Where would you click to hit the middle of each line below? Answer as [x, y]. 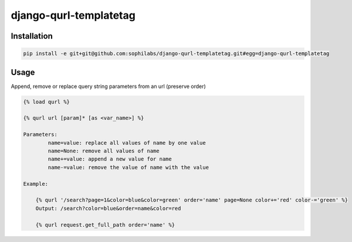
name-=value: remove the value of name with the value [128, 167]
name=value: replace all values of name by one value [127, 143]
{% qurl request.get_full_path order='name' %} [105, 225]
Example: [36, 184]
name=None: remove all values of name [104, 151]
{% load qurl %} [47, 102]
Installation [32, 36]
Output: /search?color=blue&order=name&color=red [108, 208]
